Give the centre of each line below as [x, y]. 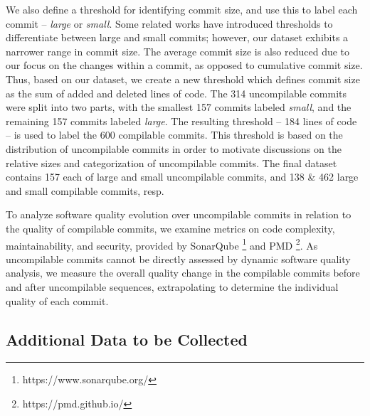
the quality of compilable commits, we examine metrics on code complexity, [170, 228]
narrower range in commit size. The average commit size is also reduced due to [178, 51]
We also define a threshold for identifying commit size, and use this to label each [182, 9]
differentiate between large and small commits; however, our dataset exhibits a [177, 37]
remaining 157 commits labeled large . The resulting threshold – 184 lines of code [181, 121]
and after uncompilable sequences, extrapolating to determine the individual [172, 286]
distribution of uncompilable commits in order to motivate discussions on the [174, 148]
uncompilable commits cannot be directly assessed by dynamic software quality [178, 258]
